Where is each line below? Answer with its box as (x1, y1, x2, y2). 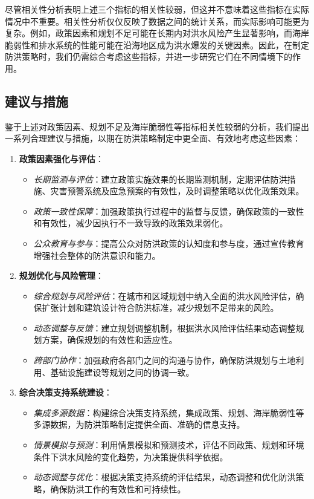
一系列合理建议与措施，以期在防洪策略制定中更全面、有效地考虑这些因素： (5, 132, 301, 145)
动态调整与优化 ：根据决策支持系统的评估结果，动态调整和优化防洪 (33, 471, 296, 483)
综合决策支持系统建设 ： (19, 386, 112, 399)
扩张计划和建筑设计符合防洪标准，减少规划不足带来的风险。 (42, 301, 279, 314)
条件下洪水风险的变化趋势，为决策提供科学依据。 (33, 450, 228, 463)
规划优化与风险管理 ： (19, 269, 104, 282)
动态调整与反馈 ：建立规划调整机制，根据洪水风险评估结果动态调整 (33, 321, 296, 334)
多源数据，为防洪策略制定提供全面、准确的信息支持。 (33, 418, 245, 431)
